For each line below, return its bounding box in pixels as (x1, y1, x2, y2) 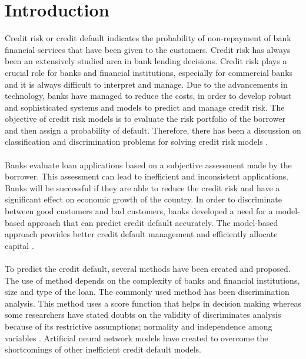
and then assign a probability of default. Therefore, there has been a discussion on (5, 124, 301, 136)
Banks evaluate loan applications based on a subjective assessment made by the (5, 158, 292, 171)
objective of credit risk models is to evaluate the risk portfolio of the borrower (5, 112, 285, 125)
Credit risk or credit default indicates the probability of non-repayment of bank (5, 32, 291, 44)
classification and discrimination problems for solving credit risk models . (5, 135, 268, 148)
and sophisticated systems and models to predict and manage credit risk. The (5, 101, 285, 113)
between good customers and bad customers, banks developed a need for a (5, 205, 273, 217)
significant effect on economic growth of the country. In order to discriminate (5, 193, 282, 205)
